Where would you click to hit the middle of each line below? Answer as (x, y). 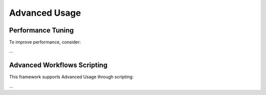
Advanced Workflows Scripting (58, 65)
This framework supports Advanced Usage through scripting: (71, 77)
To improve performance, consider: (45, 42)
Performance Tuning (41, 30)
